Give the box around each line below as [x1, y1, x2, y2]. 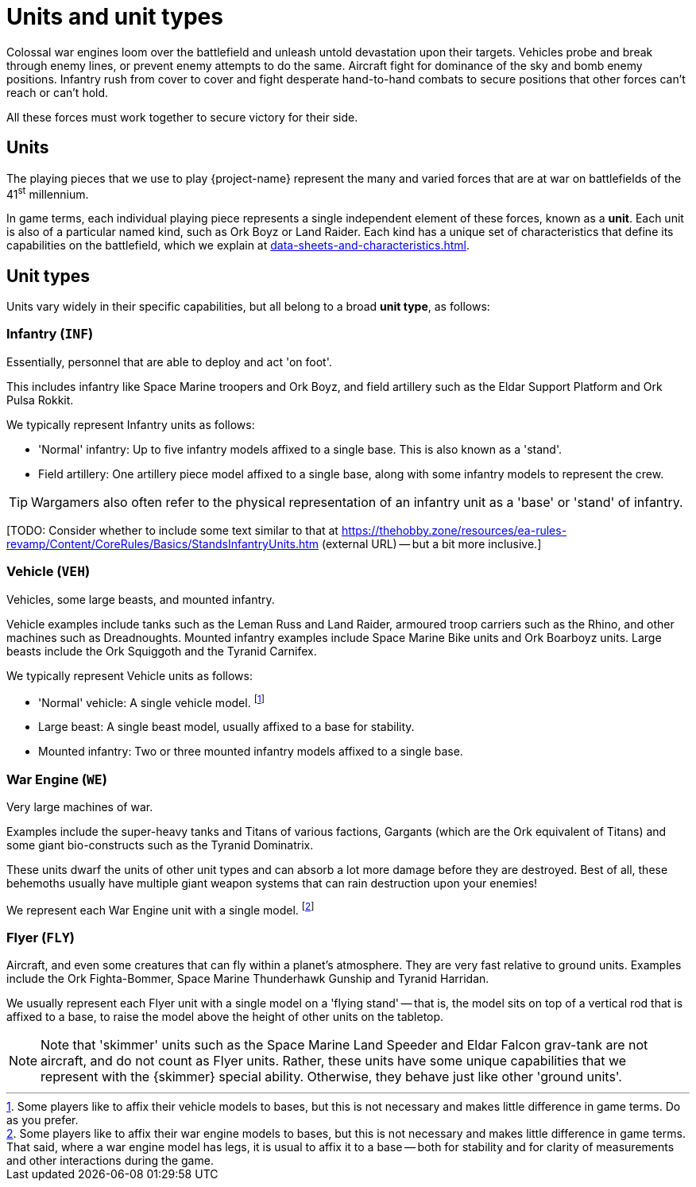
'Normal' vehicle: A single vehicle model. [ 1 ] [38, 693, 265, 709]
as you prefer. [6, 1113, 79, 1127]
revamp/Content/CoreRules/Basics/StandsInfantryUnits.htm [6, 536, 319, 551]
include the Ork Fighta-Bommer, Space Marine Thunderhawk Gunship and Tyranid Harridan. [6, 972, 489, 986]
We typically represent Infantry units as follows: [6, 417, 255, 431]
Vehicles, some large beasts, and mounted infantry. [6, 592, 275, 606]
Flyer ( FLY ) [6, 930, 75, 946]
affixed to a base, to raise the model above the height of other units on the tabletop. [6, 1010, 444, 1024]
